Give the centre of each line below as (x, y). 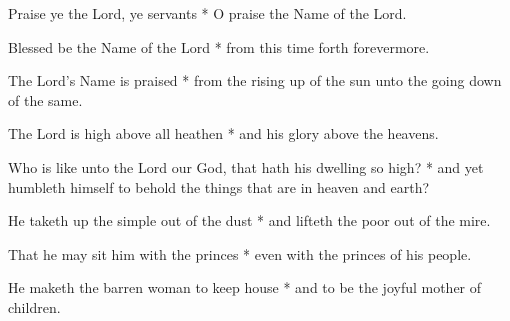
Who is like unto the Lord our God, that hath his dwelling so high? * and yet (246, 166)
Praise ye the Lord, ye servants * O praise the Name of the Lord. (207, 13)
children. (34, 306)
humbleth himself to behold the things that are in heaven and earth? (219, 186)
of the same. (45, 99)
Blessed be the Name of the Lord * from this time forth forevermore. (219, 46)
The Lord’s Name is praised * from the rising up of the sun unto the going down (255, 80)
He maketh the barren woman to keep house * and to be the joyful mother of (245, 287)
